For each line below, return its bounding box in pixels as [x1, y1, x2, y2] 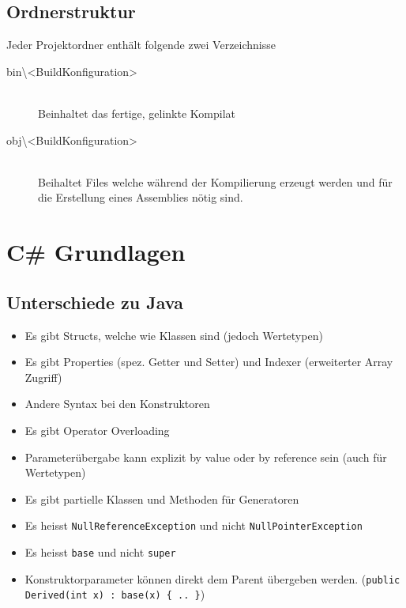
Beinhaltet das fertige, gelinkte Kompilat [38, 104, 235, 121]
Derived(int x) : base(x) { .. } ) [24, 586, 205, 602]
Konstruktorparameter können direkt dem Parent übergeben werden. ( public [24, 570, 400, 587]
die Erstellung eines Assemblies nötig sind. [38, 189, 243, 206]
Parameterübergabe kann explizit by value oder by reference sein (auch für [24, 448, 387, 465]
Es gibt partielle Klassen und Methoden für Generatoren [24, 490, 299, 507]
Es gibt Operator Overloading [24, 421, 170, 438]
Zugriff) [24, 368, 62, 385]
